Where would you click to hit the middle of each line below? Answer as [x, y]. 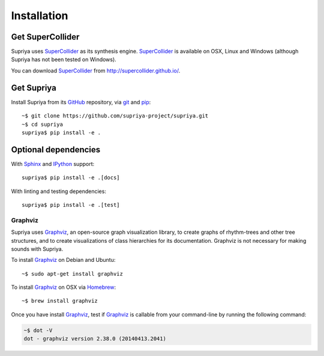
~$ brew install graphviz [60, 301]
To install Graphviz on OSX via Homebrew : [64, 287]
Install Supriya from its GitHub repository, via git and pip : [81, 102]
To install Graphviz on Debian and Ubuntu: [63, 260]
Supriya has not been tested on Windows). [64, 59]
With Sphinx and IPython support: [53, 164]
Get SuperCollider [45, 37]
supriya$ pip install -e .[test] [71, 205]
